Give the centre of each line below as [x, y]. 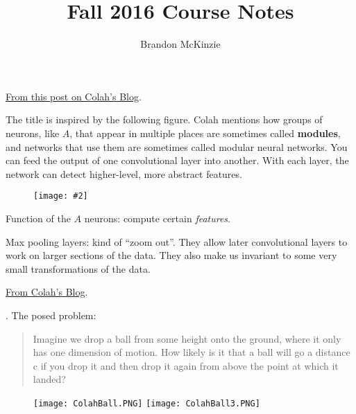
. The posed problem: [51, 315]
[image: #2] [61, 196]
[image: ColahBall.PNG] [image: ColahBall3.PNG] [147, 403]
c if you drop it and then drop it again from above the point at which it [186, 365]
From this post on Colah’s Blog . [74, 96]
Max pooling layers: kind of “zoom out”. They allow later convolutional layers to [177, 241]
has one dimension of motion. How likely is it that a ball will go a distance [192, 352]
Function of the [38, 218]
